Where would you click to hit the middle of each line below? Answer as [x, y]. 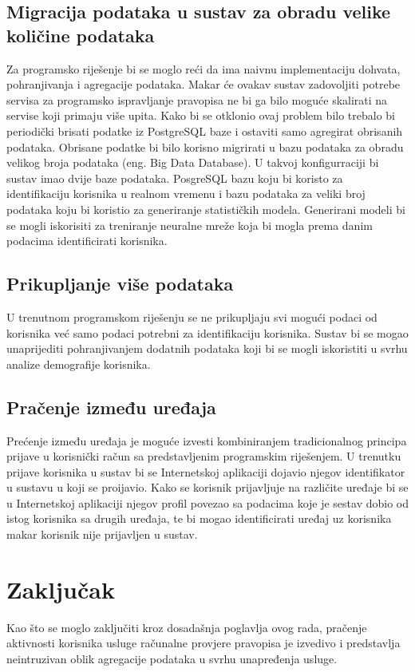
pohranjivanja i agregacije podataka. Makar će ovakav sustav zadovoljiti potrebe [204, 84]
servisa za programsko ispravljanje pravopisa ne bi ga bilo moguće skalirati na [197, 99]
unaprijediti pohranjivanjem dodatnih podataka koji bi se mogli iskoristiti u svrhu [207, 348]
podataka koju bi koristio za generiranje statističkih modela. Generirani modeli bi [206, 209]
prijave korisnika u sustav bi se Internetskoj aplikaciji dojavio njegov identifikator [206, 471]
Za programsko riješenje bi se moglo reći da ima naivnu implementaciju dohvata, [204, 68]
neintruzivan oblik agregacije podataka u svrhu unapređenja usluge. [172, 658]
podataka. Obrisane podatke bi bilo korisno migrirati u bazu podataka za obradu [205, 146]
